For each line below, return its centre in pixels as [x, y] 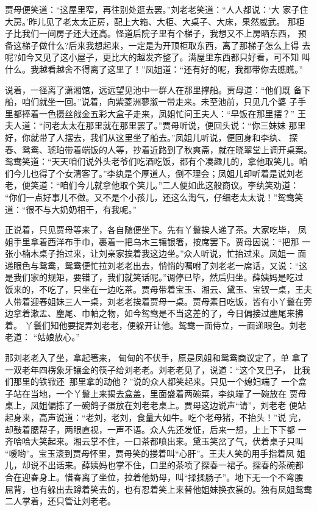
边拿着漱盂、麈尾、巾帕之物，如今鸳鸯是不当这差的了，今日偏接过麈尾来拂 [154, 313]
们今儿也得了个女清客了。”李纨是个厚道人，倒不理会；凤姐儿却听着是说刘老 [154, 173]
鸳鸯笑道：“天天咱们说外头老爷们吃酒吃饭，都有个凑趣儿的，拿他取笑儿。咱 [156, 161]
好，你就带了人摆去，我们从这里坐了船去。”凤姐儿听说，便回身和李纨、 [146, 137]
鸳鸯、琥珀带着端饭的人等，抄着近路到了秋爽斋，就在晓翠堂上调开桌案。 [167, 149]
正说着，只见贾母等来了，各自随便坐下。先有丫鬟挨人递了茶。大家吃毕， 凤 [156, 230]
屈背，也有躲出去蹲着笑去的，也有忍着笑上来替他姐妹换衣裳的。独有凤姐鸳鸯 [158, 489]
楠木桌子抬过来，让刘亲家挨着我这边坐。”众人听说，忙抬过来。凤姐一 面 [164, 253]
